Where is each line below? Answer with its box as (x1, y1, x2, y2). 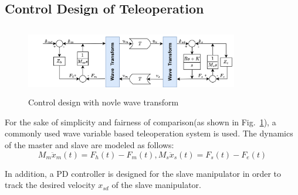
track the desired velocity (5, 179, 96, 191)
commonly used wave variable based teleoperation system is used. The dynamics (5, 127, 293, 139)
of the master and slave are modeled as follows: (5, 138, 174, 150)
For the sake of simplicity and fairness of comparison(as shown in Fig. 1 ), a (5, 115, 276, 128)
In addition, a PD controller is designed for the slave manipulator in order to (5, 167, 282, 179)
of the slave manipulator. (111, 179, 201, 191)
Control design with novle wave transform (28, 96, 179, 108)
